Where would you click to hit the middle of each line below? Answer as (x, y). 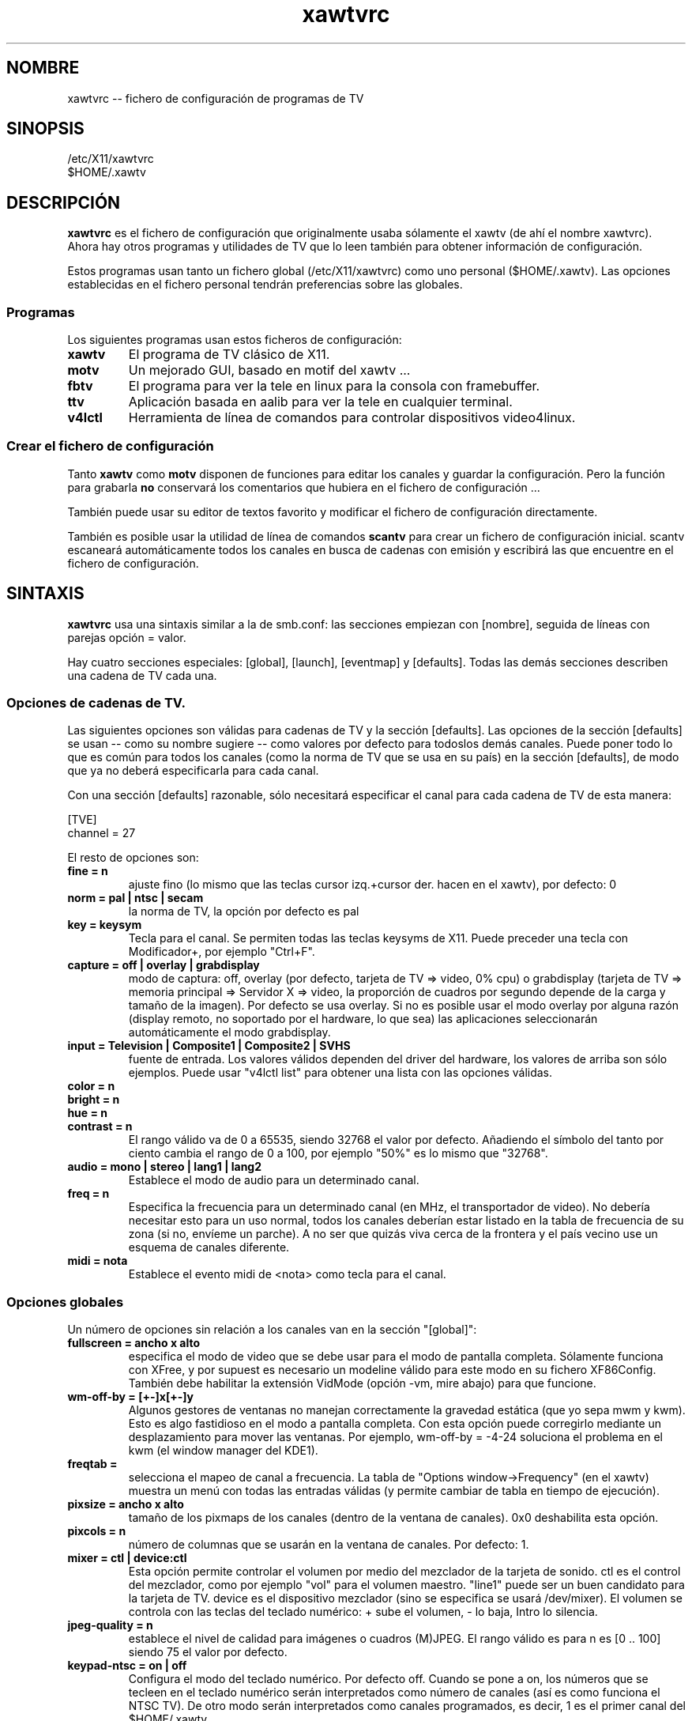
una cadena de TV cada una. (142, 675)
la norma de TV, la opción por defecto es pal (244, 911)
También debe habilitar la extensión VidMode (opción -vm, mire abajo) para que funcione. (362, 1383)
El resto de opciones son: (133, 858)
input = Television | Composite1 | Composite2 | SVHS (209, 1046)
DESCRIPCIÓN (64, 202)
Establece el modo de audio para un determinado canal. (274, 1180)
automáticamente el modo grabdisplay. (229, 1032)
